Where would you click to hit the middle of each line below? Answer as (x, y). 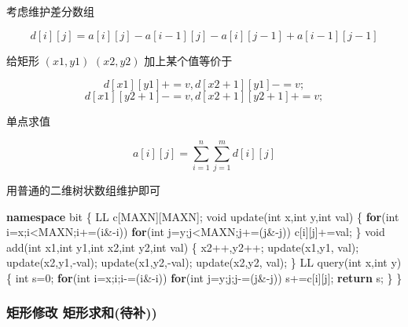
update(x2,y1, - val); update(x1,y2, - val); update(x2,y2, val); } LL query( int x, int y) (204, 262)
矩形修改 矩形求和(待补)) (82, 312)
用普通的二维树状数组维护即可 (83, 189)
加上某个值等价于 (188, 60)
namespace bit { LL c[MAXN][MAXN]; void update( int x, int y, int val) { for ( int (203, 216)
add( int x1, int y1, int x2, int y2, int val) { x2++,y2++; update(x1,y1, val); (183, 247)
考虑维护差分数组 (50, 11)
